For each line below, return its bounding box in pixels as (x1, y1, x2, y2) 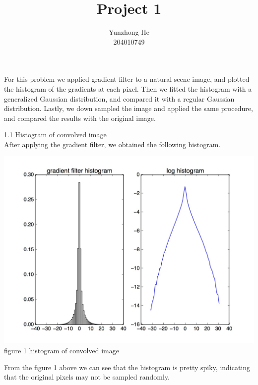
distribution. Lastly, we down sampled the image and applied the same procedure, (4, 103, 253, 113)
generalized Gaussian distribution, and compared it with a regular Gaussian (4, 93, 235, 104)
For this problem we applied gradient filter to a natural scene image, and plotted (4, 74, 250, 84)
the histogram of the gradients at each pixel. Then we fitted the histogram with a (4, 83, 252, 94)
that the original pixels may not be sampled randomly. (4, 372, 170, 382)
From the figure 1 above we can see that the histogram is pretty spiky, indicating (4, 362, 251, 372)
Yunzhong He (108, 27, 150, 37)
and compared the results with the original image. (4, 112, 156, 123)
